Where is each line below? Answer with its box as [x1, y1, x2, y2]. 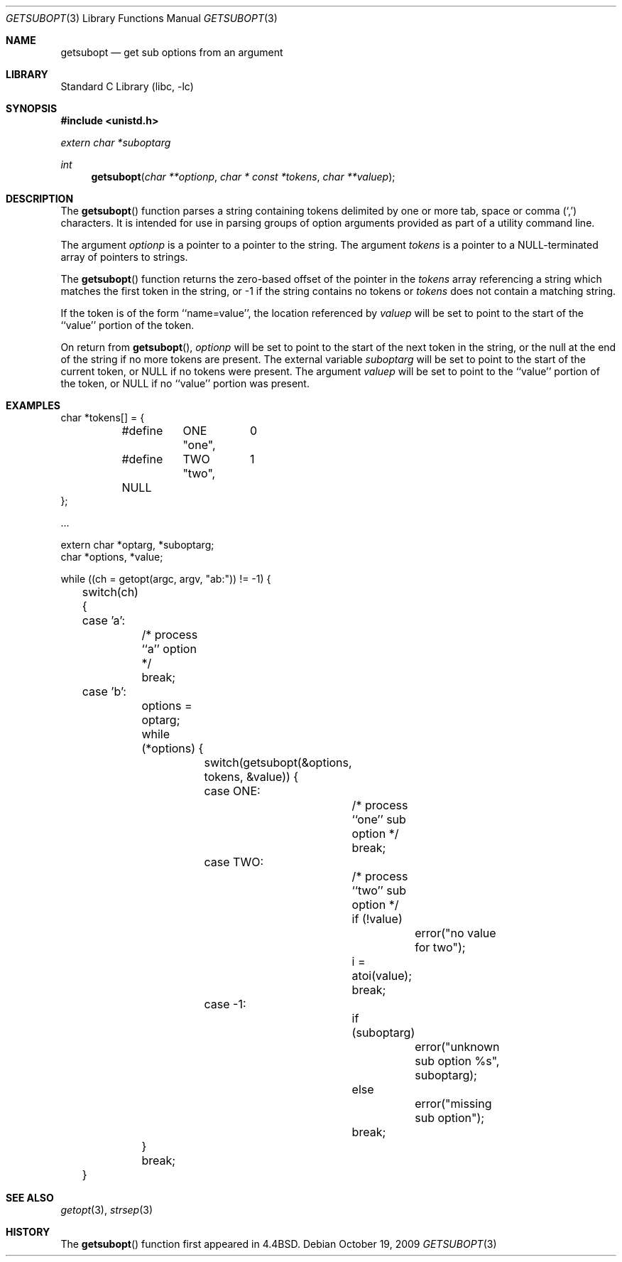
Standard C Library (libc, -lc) [60, 80, 194, 92]
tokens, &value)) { [204, 770, 299, 784]
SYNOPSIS [6, 102, 58, 114]
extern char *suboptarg [60, 136, 171, 149]
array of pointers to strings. [60, 251, 188, 263]
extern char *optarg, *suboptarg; [60, 539, 214, 551]
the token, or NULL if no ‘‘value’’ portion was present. [60, 377, 310, 389]
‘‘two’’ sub [351, 883, 406, 897]
